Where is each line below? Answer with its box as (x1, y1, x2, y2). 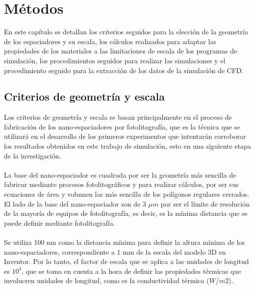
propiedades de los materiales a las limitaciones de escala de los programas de (4, 46, 237, 56)
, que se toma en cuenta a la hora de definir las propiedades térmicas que (22, 265, 241, 276)
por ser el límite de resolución (160, 198, 250, 209)
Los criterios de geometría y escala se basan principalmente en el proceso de (4, 112, 232, 122)
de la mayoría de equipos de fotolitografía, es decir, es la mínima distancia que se (4, 208, 248, 218)
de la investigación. (4, 150, 61, 160)
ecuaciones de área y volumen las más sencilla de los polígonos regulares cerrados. (4, 189, 250, 199)
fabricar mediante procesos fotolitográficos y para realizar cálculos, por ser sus (4, 179, 239, 189)
